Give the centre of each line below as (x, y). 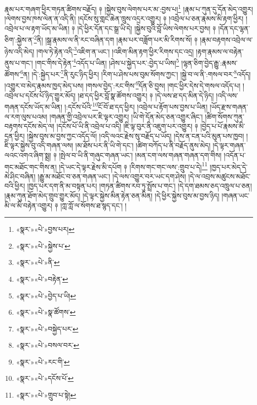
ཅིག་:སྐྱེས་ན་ (19, 40)
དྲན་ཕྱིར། (15, 135)
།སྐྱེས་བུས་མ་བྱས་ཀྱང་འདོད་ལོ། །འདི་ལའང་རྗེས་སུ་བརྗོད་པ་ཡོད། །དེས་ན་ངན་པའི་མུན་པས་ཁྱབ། (135, 135)
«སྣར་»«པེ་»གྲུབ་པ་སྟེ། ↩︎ (46, 395)
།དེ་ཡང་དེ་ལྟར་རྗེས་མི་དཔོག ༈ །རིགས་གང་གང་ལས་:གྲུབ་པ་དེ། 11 (133, 166)
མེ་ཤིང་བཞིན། (20, 176)
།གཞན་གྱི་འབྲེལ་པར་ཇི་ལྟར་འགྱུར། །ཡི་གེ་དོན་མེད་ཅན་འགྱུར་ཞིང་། (126, 116)
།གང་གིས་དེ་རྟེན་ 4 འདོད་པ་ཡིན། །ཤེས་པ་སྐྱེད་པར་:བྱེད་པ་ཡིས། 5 (107, 62)
